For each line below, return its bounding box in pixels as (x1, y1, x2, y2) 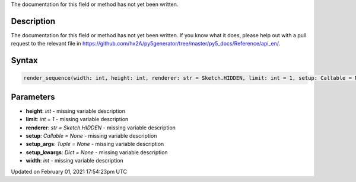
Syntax (11, 56, 38, 66)
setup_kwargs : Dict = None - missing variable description (26, 148, 169, 156)
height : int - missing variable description (26, 107, 126, 115)
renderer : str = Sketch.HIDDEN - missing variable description (26, 124, 176, 131)
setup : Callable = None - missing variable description (26, 132, 157, 139)
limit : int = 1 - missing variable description (26, 116, 129, 123)
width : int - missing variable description (26, 157, 124, 164)
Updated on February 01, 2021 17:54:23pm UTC (11, 168, 128, 175)
